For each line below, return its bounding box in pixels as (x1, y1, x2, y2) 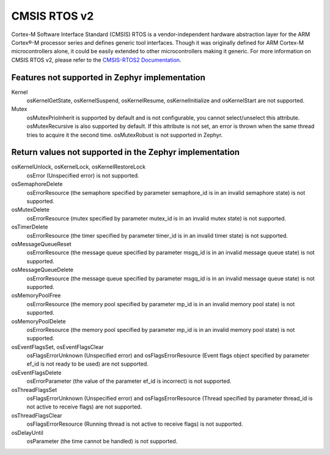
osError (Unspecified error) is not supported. (26, 171, 140, 179)
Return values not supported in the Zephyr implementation (11, 147, 240, 157)
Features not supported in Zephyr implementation (11, 72, 206, 83)
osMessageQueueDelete (11, 266, 73, 274)
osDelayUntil (11, 429, 44, 436)
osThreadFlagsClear (11, 412, 62, 419)
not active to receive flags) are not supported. (26, 403, 142, 410)
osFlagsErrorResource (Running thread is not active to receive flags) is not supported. (26, 420, 243, 428)
